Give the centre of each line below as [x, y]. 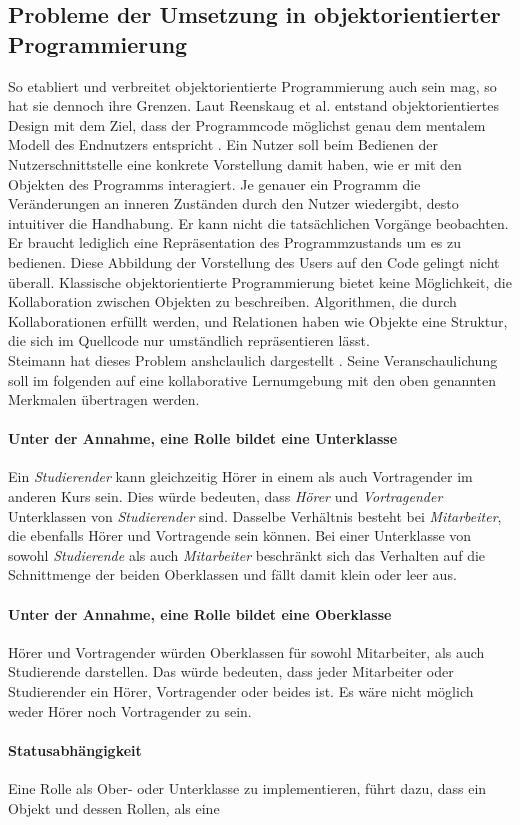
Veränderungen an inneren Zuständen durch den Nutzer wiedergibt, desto [233, 203]
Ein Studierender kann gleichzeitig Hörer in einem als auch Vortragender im [240, 476]
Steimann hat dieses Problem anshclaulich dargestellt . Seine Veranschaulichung [253, 359]
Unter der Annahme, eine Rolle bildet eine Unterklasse [203, 438]
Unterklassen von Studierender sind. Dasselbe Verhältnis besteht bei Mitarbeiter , [255, 515]
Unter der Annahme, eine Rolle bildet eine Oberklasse [200, 613]
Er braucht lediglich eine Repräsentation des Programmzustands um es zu [235, 242]
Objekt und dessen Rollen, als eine [114, 807]
